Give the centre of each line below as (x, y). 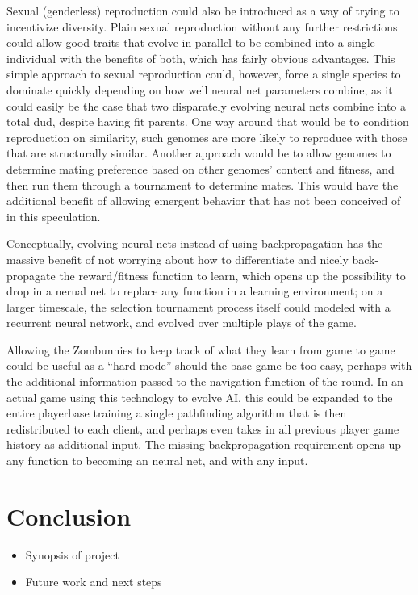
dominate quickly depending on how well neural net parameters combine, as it (200, 89)
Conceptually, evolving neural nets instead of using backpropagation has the (195, 243)
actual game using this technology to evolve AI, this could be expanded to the (200, 397)
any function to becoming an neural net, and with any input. (157, 461)
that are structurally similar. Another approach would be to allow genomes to (199, 153)
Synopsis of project (72, 554)
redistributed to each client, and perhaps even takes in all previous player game (203, 428)
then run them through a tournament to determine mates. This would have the (203, 184)
